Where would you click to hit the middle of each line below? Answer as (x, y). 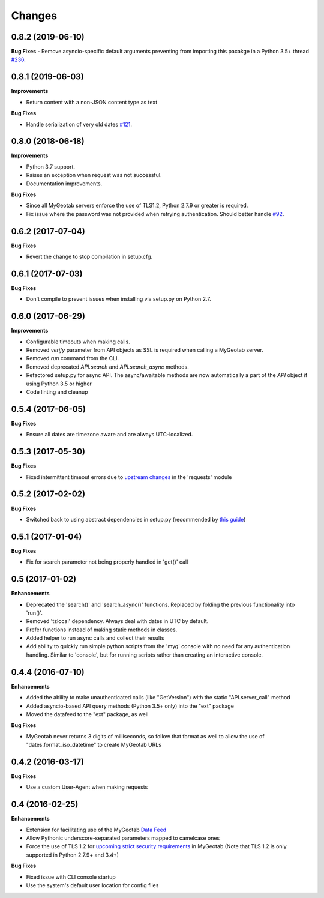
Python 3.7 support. (50, 167)
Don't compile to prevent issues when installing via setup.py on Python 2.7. (118, 299)
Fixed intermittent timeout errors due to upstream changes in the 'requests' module (129, 477)
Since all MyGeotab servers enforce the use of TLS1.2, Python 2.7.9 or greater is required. (137, 206)
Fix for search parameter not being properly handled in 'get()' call (107, 562)
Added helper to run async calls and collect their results (95, 638)
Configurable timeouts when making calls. (78, 342)
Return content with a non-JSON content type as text (92, 102)
